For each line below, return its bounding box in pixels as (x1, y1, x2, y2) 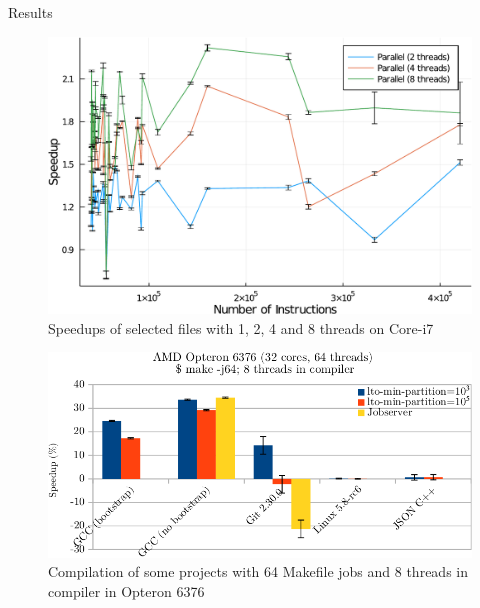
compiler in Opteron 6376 (48, 580, 205, 601)
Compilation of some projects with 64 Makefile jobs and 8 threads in (48, 561, 468, 582)
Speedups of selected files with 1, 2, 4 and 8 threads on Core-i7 (48, 317, 434, 338)
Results (8, 2, 53, 22)
